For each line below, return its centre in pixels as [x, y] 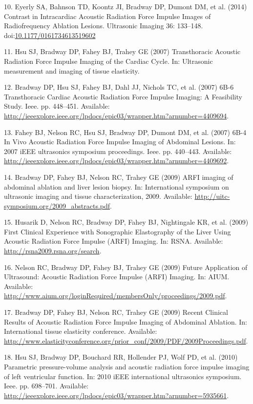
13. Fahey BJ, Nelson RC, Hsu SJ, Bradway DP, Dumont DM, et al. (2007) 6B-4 [125, 132]
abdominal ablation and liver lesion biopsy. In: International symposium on [116, 186]
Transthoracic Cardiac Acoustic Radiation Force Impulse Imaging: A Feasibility [123, 96]
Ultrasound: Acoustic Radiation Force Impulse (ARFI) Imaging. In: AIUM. [117, 277]
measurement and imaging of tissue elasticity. [72, 70]
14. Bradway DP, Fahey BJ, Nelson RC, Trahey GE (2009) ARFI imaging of [119, 177]
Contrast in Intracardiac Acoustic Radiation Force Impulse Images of [107, 16]
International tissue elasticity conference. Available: [81, 331]
